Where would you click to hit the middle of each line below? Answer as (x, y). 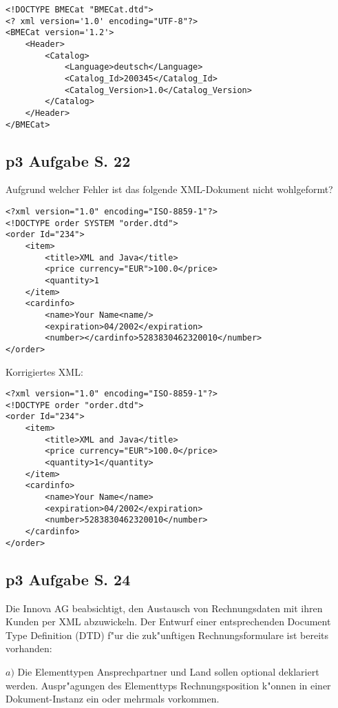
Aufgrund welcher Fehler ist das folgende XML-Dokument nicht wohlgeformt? (169, 189)
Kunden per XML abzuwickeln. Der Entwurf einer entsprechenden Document (168, 621)
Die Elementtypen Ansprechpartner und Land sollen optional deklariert (168, 671)
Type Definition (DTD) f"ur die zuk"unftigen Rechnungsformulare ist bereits (167, 635)
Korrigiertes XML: (44, 371)
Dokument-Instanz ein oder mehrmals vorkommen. (113, 699)
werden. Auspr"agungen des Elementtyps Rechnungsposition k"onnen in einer (168, 685)
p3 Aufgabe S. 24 (68, 579)
